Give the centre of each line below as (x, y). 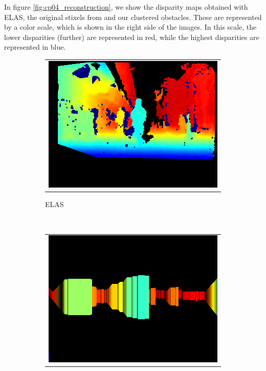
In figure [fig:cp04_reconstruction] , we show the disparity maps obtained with (126, 7)
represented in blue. (35, 47)
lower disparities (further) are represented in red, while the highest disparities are (132, 37)
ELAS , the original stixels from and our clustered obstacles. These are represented (133, 17)
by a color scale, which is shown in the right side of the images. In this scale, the (130, 27)
